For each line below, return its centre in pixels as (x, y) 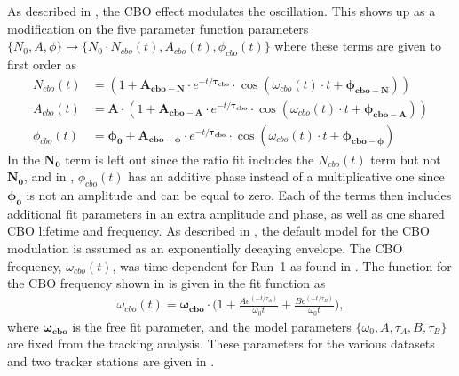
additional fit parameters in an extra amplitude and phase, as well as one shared (226, 213)
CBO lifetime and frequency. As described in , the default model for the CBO (218, 231)
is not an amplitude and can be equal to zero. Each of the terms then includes (239, 195)
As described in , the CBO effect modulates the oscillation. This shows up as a (222, 11)
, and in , (49, 176)
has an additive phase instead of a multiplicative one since (286, 176)
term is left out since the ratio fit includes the (190, 159)
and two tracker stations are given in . (111, 360)
